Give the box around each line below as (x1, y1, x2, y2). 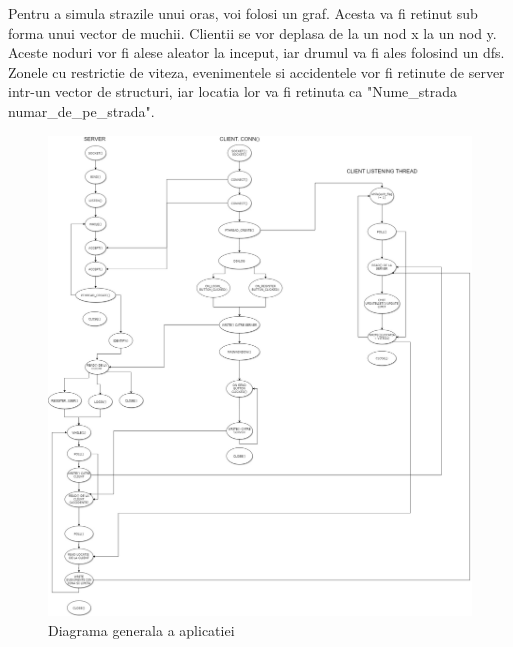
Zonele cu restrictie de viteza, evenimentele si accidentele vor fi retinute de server (8, 61, 505, 82)
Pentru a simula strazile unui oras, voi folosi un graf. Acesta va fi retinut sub (8, 3, 478, 23)
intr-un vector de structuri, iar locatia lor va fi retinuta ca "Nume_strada (8, 81, 458, 102)
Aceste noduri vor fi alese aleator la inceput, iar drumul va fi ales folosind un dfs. (8, 42, 505, 63)
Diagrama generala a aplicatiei (48, 620, 235, 641)
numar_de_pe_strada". (8, 100, 155, 121)
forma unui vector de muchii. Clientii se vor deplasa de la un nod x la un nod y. (8, 22, 497, 43)
